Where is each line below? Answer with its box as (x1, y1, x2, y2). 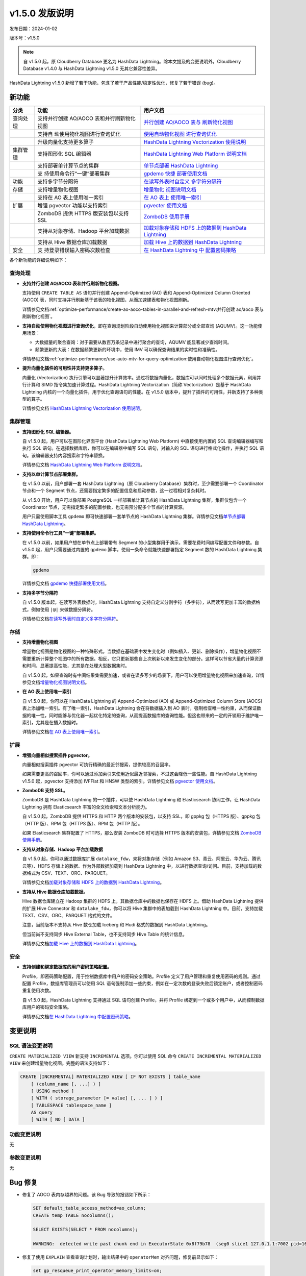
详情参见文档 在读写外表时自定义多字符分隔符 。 (22, 616, 121, 622)
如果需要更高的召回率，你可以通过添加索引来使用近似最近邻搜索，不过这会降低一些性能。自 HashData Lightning (22, 771, 257, 777)
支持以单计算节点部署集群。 (22, 471, 81, 477)
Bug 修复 (9, 1178, 38, 1187)
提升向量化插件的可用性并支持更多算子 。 (22, 365, 107, 371)
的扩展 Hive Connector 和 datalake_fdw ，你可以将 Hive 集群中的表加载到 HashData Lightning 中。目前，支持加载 (22, 905, 263, 911)
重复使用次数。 (22, 988, 54, 994)
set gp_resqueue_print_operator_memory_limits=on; (33, 1268, 163, 1273)
